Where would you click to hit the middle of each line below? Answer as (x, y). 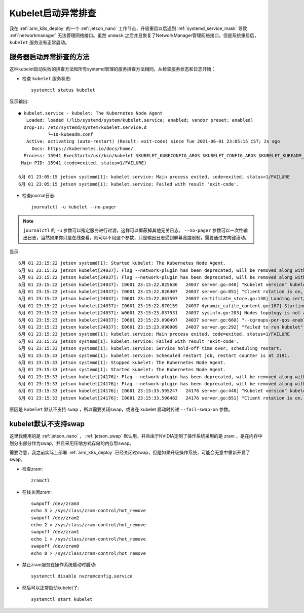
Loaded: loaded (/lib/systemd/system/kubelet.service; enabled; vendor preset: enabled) (140, 120)
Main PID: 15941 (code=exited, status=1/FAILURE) (84, 163)
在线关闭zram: (37, 492)
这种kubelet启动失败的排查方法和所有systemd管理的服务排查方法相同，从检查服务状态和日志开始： (112, 69)
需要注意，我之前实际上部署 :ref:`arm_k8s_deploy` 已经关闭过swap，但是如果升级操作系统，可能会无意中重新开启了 (130, 452)
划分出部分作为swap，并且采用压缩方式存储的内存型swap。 (72, 443)
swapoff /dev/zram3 (55, 503)
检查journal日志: (39, 196)
